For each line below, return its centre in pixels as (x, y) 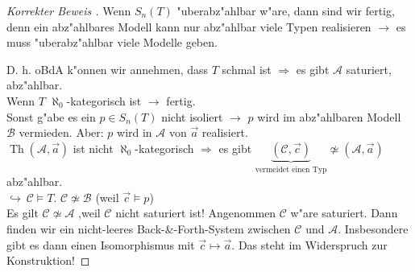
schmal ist (247, 69)
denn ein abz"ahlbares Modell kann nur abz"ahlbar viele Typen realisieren (189, 26)
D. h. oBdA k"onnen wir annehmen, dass (108, 69)
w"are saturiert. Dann (344, 213)
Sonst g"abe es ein (51, 116)
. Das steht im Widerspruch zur (309, 244)
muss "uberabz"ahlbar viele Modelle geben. (112, 42)
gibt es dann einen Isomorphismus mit (101, 244)
